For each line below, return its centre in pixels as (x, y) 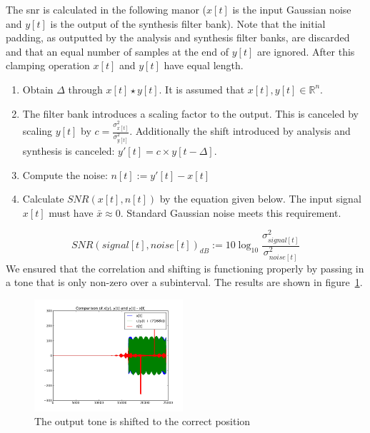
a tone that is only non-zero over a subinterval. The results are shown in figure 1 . (184, 282)
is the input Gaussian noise (292, 9)
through (85, 89)
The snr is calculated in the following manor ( (106, 9)
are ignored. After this (306, 51)
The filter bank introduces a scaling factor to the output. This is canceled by (190, 113)
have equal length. (204, 65)
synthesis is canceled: (69, 150)
